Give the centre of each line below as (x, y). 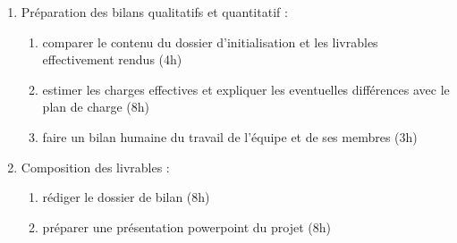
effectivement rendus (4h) (112, 59)
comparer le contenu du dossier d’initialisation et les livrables (210, 42)
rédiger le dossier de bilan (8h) (126, 197)
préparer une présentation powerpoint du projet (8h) (186, 226)
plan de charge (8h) (96, 107)
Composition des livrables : (95, 167)
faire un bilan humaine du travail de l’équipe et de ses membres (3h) (230, 136)
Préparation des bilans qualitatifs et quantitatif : (154, 12)
